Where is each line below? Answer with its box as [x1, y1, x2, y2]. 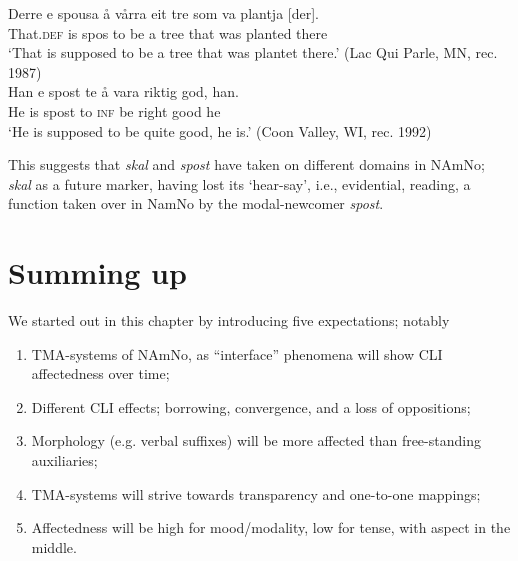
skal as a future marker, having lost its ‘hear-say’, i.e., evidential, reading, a [8, 173, 471, 194]
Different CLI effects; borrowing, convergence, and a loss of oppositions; [31, 396, 471, 417]
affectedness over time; [31, 363, 170, 384]
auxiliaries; [31, 450, 98, 471]
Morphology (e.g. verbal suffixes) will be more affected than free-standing [31, 430, 481, 451]
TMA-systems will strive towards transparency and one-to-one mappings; [31, 483, 481, 504]
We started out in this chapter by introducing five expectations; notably [8, 310, 450, 331]
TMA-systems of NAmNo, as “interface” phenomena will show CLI [31, 343, 443, 364]
